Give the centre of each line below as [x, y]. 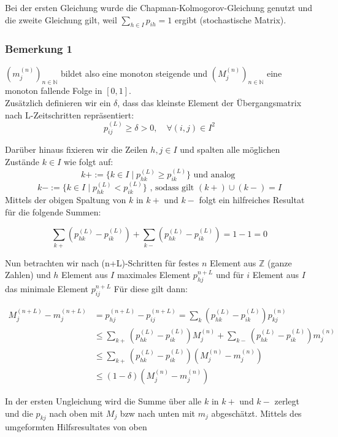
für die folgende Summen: [53, 211]
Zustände [22, 162]
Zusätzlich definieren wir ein [58, 102]
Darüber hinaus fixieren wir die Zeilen [76, 149]
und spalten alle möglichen [230, 149]
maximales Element [154, 275]
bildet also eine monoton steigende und [134, 73]
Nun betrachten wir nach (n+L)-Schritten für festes [102, 262]
